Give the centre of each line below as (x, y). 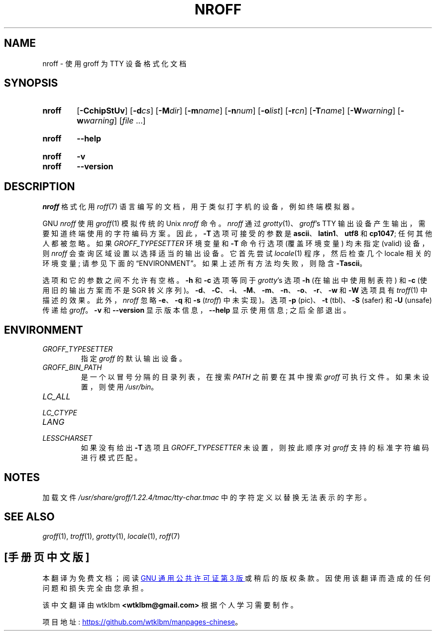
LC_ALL (56, 397)
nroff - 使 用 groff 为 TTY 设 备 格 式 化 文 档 (114, 63)
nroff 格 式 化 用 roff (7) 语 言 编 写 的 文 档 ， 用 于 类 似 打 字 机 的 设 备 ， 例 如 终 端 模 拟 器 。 (201, 207)
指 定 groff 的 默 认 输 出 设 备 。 (134, 359)
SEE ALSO (29, 517)
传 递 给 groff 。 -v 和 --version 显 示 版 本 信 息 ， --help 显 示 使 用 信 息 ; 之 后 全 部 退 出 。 (196, 310)
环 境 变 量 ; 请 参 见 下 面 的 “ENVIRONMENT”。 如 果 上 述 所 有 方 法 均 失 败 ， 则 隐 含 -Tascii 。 (205, 263)
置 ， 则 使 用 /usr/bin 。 (119, 387)
